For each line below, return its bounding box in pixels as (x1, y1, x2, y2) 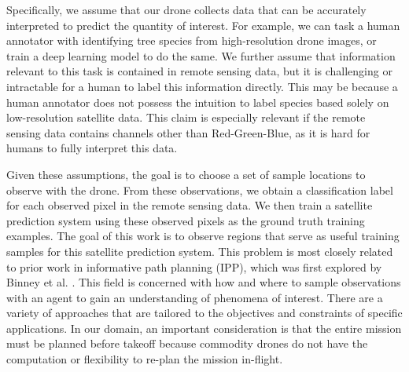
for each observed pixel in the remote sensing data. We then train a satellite (6, 197, 373, 213)
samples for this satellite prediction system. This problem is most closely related (6, 243, 393, 259)
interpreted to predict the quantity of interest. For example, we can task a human (6, 16, 400, 33)
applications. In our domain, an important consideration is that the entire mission (6, 319, 402, 336)
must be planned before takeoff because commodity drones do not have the (6, 335, 368, 352)
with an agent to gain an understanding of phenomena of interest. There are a (6, 289, 383, 305)
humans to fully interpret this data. (6, 140, 178, 156)
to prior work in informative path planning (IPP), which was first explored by (6, 258, 382, 275)
